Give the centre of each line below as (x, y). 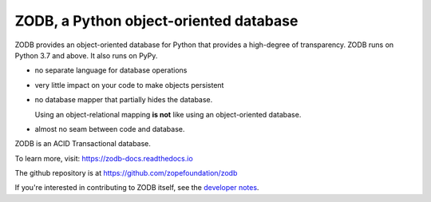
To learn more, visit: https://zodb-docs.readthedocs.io (104, 158)
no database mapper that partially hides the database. (124, 100)
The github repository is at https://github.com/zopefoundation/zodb (126, 173)
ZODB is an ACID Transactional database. (83, 144)
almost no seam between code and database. (110, 129)
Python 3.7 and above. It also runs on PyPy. (86, 55)
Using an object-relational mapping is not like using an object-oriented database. (168, 114)
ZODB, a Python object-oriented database (156, 21)
